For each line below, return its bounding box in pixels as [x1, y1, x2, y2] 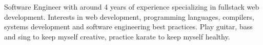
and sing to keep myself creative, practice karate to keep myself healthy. [4, 31, 230, 41]
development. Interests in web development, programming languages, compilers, [4, 11, 254, 22]
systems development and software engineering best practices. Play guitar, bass [4, 21, 253, 32]
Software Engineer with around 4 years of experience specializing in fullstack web [4, 2, 259, 12]
